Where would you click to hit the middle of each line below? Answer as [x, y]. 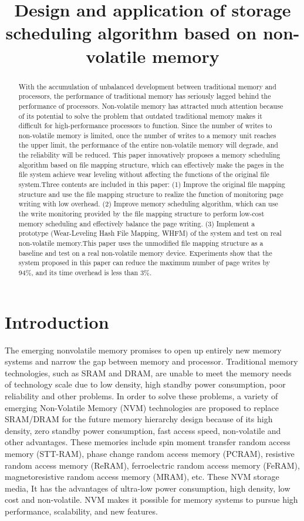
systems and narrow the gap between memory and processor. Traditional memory [151, 361]
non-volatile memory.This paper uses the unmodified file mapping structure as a [141, 243]
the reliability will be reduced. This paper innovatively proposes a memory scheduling [149, 155]
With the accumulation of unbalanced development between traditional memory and [147, 86]
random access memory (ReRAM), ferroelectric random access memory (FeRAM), [152, 465]
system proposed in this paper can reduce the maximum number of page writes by [144, 263]
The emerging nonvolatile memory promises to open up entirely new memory [143, 350]
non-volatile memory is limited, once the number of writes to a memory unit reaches [147, 135]
